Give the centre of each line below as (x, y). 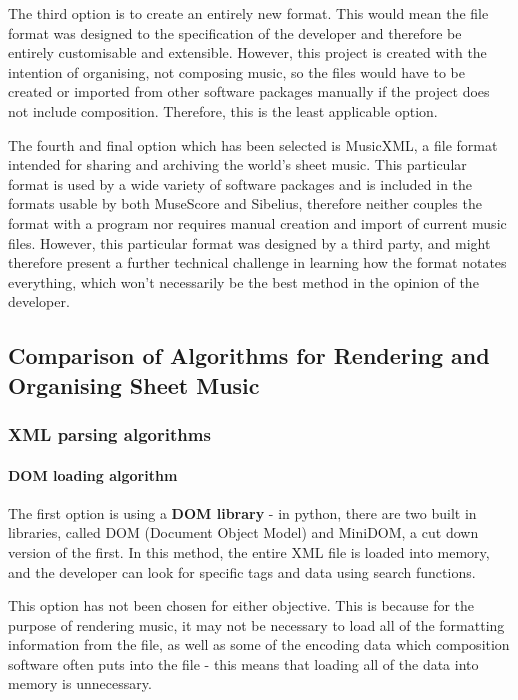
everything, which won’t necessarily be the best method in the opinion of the (243, 281)
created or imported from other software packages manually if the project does (249, 91)
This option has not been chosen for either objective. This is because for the (241, 605)
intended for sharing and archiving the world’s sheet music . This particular (237, 164)
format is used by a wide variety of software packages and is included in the (240, 183)
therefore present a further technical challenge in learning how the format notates (257, 262)
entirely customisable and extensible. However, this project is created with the (247, 52)
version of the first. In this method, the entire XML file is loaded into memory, (249, 551)
